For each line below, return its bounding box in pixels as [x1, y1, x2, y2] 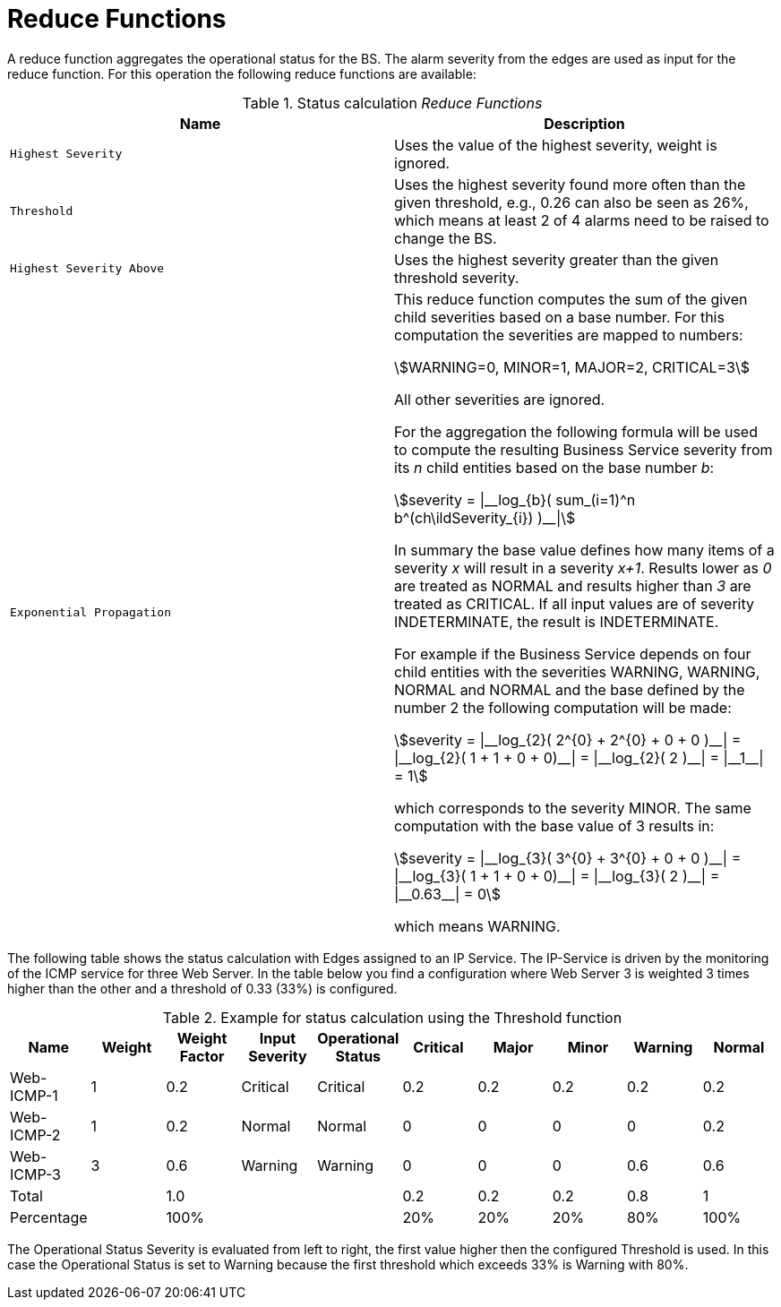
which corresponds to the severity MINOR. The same [394, 798, 751, 817]
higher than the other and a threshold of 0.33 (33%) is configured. [7, 980, 398, 996]
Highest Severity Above [10, 262, 165, 276]
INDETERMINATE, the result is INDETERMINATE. [394, 612, 719, 631]
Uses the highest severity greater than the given [394, 250, 719, 269]
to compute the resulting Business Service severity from [394, 440, 773, 459]
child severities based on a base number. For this [394, 307, 725, 326]
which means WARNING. [394, 916, 561, 935]
